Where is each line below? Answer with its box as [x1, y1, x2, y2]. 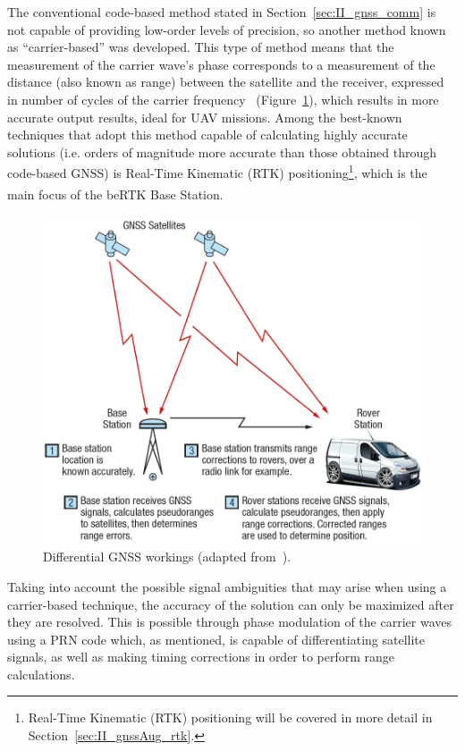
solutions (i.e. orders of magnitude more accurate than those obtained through [7, 142, 437, 161]
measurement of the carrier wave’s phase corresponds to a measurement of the [7, 55, 435, 73]
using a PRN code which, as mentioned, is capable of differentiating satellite [7, 629, 425, 648]
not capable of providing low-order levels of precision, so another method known [7, 20, 446, 38]
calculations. [7, 664, 75, 683]
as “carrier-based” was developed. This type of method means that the [7, 38, 394, 56]
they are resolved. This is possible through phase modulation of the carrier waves [7, 612, 452, 631]
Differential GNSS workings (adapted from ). [43, 547, 292, 566]
